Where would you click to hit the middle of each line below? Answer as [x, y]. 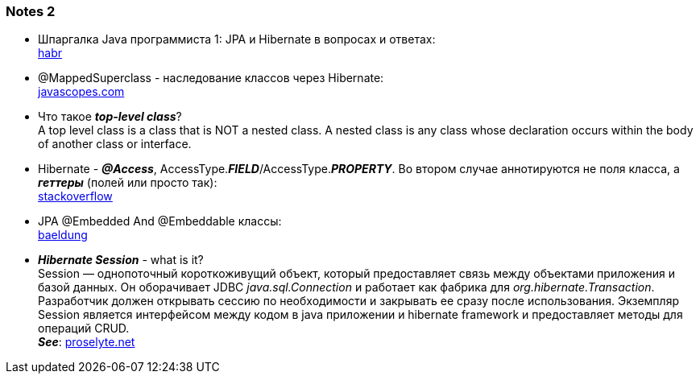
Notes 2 [31, 11]
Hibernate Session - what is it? [121, 260]
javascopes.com [81, 92]
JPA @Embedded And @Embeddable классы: [160, 221]
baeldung [63, 235]
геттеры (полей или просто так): [128, 183]
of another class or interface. [115, 144]
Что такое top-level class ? [110, 117]
